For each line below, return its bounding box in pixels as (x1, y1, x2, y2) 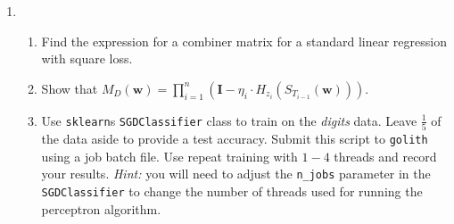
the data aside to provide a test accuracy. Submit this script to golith (41, 129, 428, 148)
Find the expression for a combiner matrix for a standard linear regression (41, 31, 447, 50)
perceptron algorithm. (41, 199, 161, 218)
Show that (41, 79, 98, 97)
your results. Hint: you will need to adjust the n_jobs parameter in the (41, 164, 431, 183)
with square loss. (41, 49, 133, 68)
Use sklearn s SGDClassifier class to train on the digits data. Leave (41, 111, 417, 129)
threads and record (334, 146, 437, 165)
